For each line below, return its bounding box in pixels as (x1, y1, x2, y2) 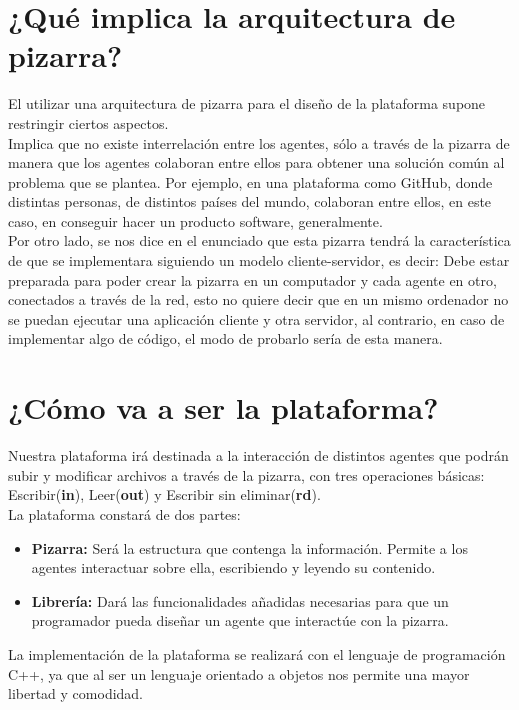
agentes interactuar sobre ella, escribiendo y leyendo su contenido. (31, 557, 436, 578)
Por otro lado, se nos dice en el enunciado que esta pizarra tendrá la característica (8, 230, 511, 251)
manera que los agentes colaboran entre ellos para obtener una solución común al (8, 152, 505, 173)
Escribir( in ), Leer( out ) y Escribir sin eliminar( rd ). (8, 484, 321, 505)
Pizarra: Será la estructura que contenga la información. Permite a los (31, 537, 468, 558)
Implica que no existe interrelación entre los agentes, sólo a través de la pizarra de (8, 132, 510, 153)
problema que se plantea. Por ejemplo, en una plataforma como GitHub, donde (8, 171, 493, 192)
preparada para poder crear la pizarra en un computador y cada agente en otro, (8, 269, 497, 290)
